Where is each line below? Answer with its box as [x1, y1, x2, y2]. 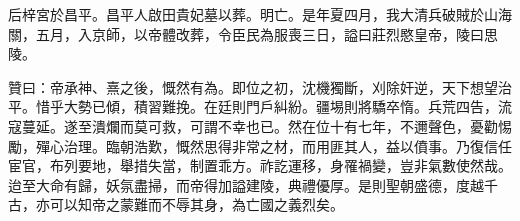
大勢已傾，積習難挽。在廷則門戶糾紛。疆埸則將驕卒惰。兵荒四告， [63, 96, 498, 117]
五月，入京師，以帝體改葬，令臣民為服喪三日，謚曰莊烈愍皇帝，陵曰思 [35, 23, 498, 44]
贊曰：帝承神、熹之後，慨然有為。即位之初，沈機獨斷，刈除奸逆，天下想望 [8, 76, 498, 97]
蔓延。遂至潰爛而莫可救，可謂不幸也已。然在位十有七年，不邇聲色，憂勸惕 [21, 115, 512, 136]
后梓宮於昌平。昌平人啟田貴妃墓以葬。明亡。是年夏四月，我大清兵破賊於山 [8, 4, 498, 24]
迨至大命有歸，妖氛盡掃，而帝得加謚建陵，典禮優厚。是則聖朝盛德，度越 [8, 174, 484, 195]
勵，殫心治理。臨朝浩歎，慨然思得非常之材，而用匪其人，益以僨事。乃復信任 [8, 135, 512, 156]
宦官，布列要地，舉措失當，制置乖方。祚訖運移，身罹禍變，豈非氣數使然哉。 [8, 155, 512, 176]
